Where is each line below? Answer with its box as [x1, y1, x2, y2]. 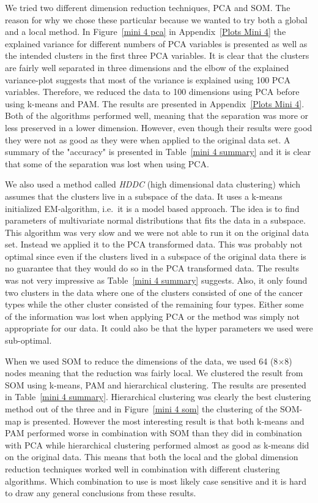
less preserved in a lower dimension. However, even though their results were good [5, 121, 312, 134]
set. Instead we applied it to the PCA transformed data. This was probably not [5, 238, 303, 251]
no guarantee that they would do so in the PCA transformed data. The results [5, 262, 299, 274]
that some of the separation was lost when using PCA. [5, 157, 209, 170]
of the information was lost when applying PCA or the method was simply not [5, 309, 300, 322]
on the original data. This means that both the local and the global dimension [5, 450, 298, 463]
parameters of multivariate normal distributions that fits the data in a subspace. [5, 214, 306, 227]
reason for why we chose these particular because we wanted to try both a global [5, 13, 308, 26]
